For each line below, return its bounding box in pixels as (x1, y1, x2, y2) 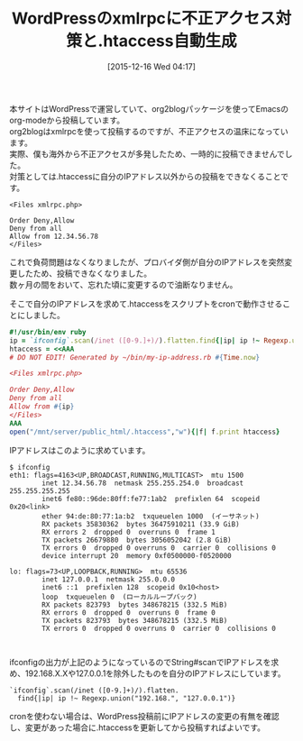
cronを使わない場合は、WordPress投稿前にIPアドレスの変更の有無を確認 (9, 710, 280, 721)
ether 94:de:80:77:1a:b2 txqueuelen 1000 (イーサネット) (41, 511, 260, 521)
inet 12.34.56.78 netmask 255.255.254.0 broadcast (41, 479, 244, 488)
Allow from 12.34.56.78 (9, 232, 99, 241)
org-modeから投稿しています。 (9, 114, 125, 125)
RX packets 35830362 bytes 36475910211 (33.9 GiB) (41, 519, 241, 528)
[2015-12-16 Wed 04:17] (106, 60, 197, 72)
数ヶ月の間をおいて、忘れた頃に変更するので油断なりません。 (9, 279, 238, 289)
